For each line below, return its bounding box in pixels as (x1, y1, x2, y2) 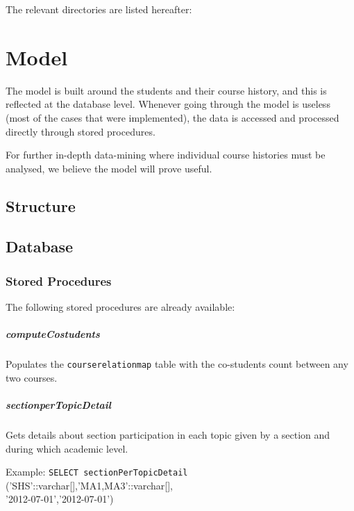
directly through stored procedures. (6, 124, 155, 138)
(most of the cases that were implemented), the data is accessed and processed (6, 110, 339, 124)
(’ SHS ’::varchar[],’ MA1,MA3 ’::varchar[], (6, 478, 173, 492)
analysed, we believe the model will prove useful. (6, 161, 212, 175)
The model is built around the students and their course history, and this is (6, 83, 327, 97)
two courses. (6, 370, 58, 384)
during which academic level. (6, 441, 128, 455)
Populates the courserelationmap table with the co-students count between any (6, 357, 348, 371)
